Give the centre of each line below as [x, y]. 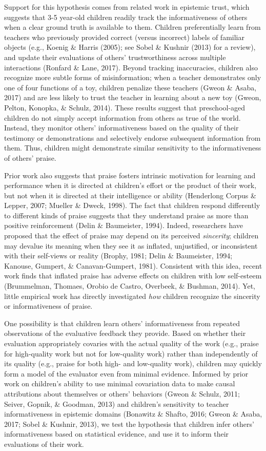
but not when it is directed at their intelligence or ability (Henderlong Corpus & [130, 195]
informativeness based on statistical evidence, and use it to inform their [117, 434]
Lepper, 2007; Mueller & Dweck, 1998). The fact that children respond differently [132, 205]
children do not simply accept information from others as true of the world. [122, 117]
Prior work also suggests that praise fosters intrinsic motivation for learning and [130, 175]
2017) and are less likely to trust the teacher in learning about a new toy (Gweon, [133, 97]
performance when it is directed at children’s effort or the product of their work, [130, 185]
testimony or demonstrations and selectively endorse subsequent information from [132, 137]
